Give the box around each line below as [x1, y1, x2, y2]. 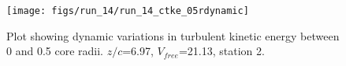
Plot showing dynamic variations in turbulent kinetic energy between [6, 27, 340, 43]
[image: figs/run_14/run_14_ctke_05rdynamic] [6, 5, 249, 16]
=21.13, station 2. [178, 43, 265, 59]
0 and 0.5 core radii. [6, 43, 103, 59]
